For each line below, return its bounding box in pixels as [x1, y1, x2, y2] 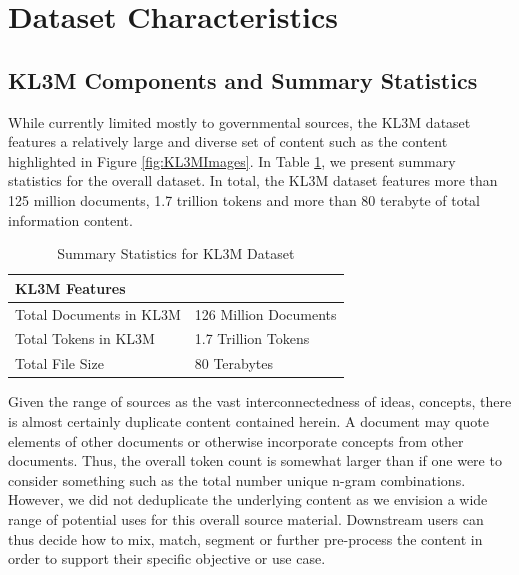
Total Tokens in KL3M [15, 328, 155, 349]
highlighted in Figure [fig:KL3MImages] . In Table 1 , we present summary [8, 150, 456, 171]
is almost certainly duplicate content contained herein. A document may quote [8, 410, 489, 431]
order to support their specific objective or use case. [8, 548, 326, 569]
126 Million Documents [194, 303, 337, 324]
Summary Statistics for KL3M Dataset [57, 243, 295, 264]
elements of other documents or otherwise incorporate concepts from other [8, 430, 464, 451]
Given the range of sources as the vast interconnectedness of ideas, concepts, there [8, 391, 512, 412]
